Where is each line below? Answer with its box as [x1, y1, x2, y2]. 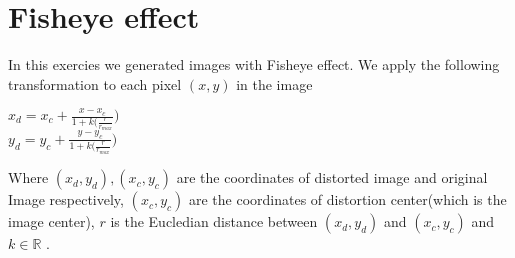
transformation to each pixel [8, 73, 182, 94]
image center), [8, 211, 95, 232]
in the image [236, 73, 313, 94]
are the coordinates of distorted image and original [176, 167, 488, 188]
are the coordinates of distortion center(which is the [188, 189, 507, 210]
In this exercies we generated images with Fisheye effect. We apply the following [8, 54, 500, 75]
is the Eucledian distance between [110, 211, 318, 232]
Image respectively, [8, 189, 124, 210]
